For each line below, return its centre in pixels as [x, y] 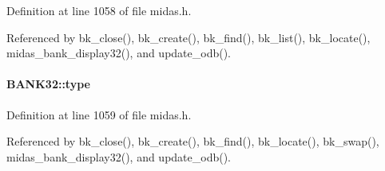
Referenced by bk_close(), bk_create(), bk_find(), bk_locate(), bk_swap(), [193, 141]
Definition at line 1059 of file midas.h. [99, 114]
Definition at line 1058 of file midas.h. [99, 10]
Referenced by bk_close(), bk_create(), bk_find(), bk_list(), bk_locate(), [189, 37]
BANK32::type [48, 84]
